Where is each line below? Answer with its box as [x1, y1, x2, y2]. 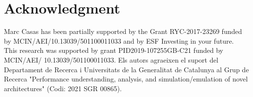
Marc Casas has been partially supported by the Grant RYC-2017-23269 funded [4, 26, 242, 36]
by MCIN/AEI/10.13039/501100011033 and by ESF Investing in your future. [4, 35, 234, 46]
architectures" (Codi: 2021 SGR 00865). [4, 83, 122, 93]
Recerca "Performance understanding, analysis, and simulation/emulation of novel [4, 74, 248, 84]
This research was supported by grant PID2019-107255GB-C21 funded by [4, 45, 223, 55]
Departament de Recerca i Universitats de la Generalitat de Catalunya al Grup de [4, 64, 249, 74]
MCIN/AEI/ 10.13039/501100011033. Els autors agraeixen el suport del [4, 54, 218, 65]
